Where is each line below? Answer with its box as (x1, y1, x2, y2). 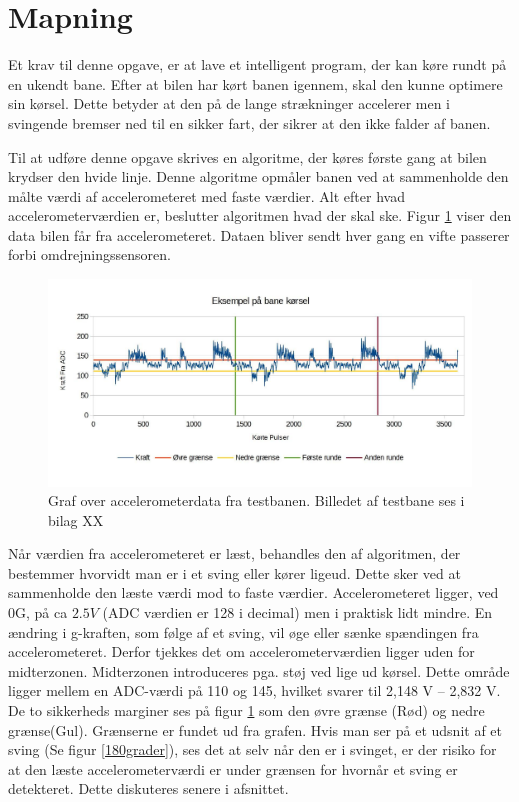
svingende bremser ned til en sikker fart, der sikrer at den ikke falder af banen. (8, 112, 491, 133)
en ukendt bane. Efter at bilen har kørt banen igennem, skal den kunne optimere (8, 73, 503, 94)
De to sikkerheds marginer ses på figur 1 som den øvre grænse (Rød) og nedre (8, 700, 485, 721)
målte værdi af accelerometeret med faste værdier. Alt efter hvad (8, 185, 405, 206)
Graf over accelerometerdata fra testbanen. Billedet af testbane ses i (48, 490, 465, 511)
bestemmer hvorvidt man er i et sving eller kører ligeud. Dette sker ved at (8, 562, 461, 583)
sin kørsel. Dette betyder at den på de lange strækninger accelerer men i (8, 93, 451, 114)
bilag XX (48, 509, 104, 530)
